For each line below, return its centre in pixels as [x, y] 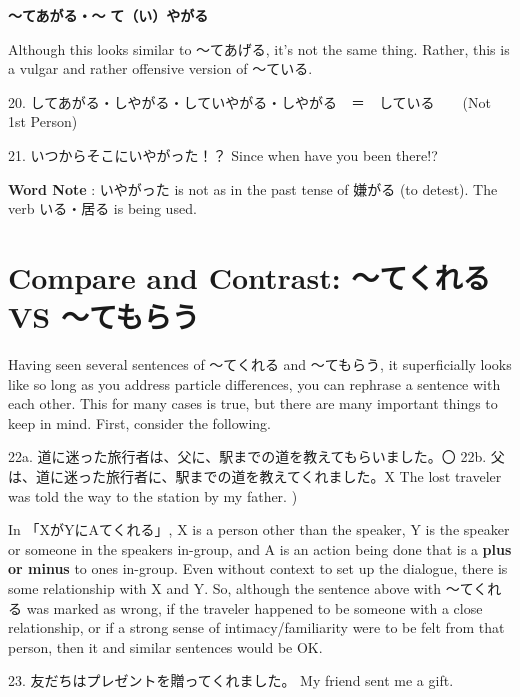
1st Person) [43, 121]
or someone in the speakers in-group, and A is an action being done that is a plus [260, 548]
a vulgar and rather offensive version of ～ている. [160, 68]
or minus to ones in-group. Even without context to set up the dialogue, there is [258, 568]
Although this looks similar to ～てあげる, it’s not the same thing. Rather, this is [259, 48]
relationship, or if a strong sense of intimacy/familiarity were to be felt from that [256, 627]
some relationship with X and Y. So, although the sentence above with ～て [241, 588]
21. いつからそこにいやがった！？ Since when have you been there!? [223, 154]
